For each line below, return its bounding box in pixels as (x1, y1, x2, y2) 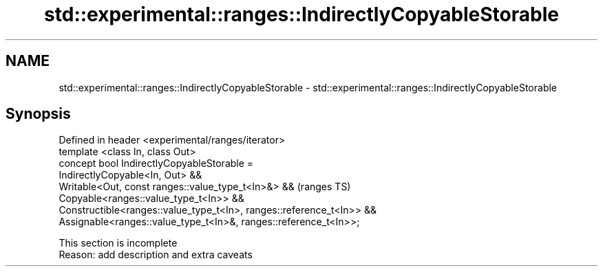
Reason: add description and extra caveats (59, 249, 253, 261)
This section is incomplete (59, 237, 178, 249)
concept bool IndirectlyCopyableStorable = (59, 157, 254, 170)
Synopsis (6, 105, 71, 123)
